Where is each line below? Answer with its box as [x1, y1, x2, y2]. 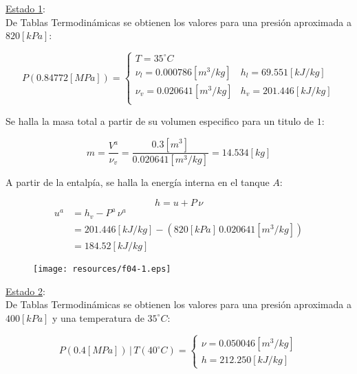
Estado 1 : [6, 1, 45, 15]
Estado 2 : [6, 283, 45, 298]
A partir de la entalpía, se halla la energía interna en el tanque [6, 175, 270, 189]
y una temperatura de [52, 310, 144, 325]
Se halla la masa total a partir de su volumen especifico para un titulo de [6, 113, 314, 128]
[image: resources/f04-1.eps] [33, 264, 171, 274]
